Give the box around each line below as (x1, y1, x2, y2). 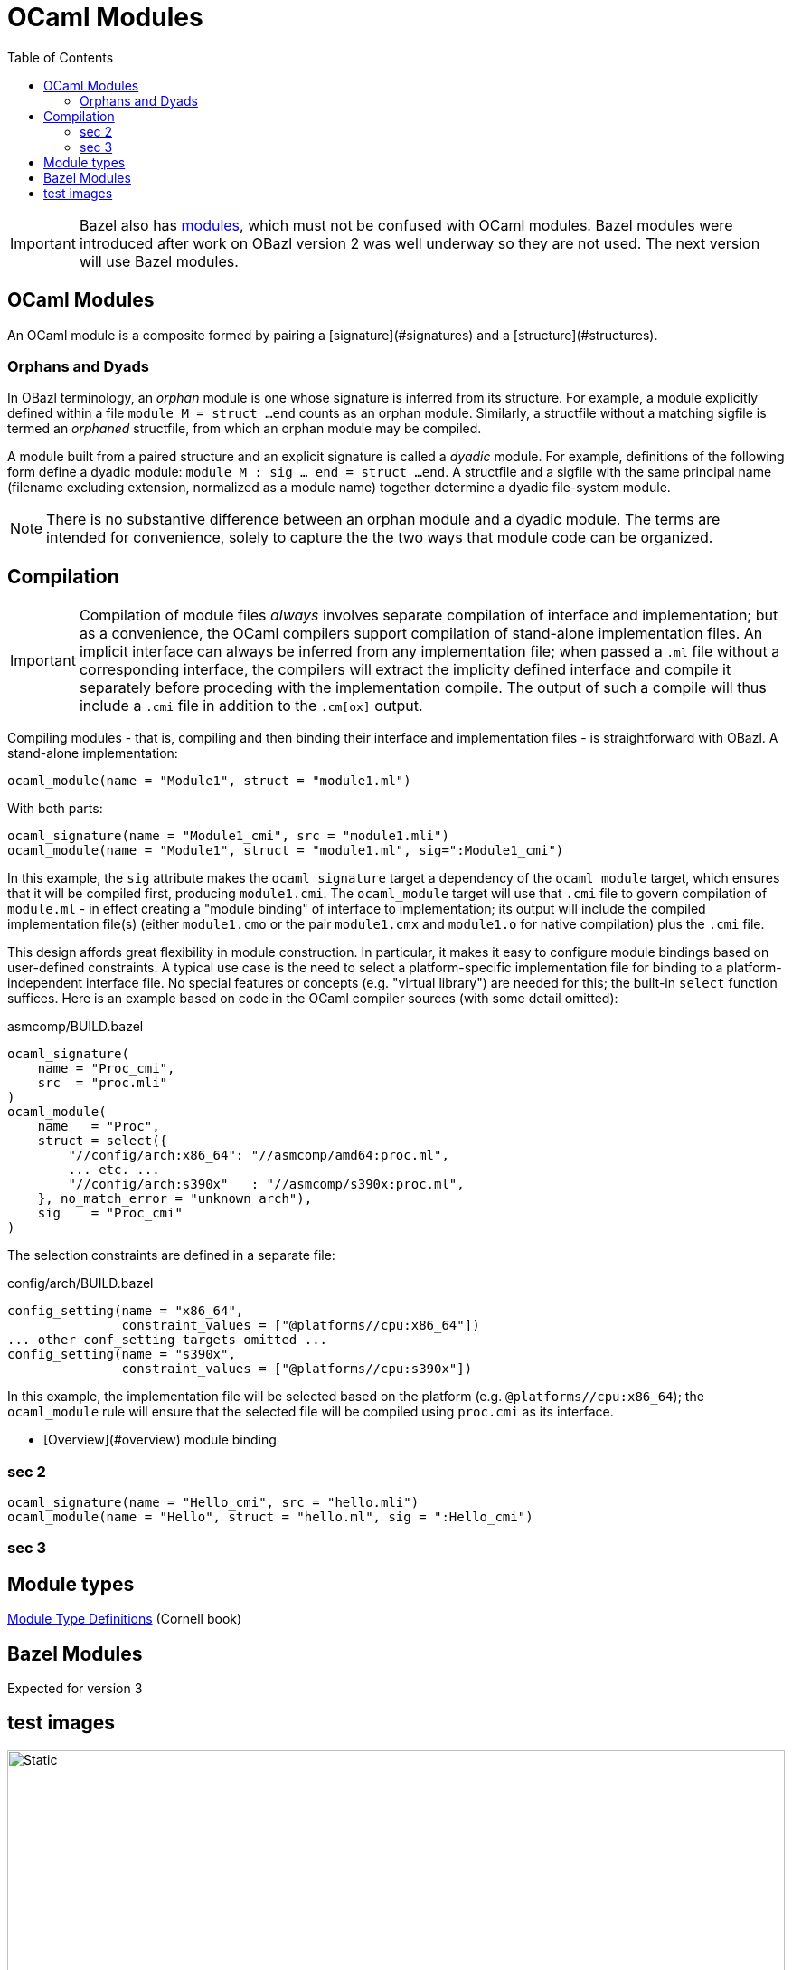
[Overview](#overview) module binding (43, 1432, 277, 1448)
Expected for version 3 (7, 1681, 143, 1696)
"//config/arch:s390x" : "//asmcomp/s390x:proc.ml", (68, 1177, 465, 1192)
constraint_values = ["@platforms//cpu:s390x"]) (121, 1361, 473, 1377)
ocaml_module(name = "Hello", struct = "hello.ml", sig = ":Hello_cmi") (7, 1509, 533, 1524)
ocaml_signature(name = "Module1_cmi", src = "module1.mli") (7, 829, 449, 844)
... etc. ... (68, 1162, 160, 1178)
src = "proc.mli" (37, 1075, 168, 1091)
